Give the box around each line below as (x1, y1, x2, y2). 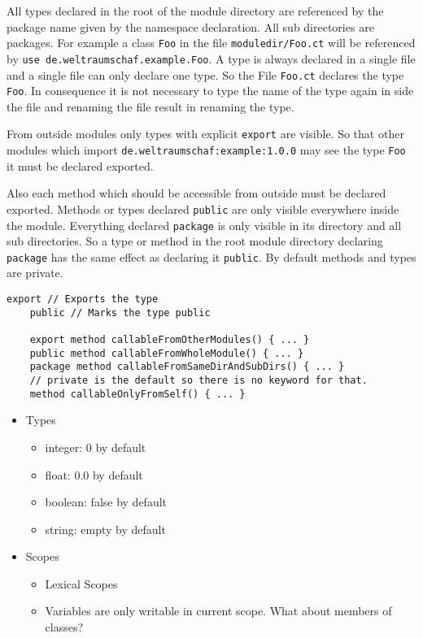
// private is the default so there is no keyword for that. (29, 375, 368, 386)
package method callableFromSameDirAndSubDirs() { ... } (29, 361, 345, 373)
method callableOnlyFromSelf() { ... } (29, 388, 246, 400)
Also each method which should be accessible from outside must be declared (7, 184, 386, 202)
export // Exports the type (7, 293, 159, 306)
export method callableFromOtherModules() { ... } (29, 334, 310, 346)
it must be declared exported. (7, 157, 154, 174)
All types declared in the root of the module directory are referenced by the (7, 2, 384, 19)
